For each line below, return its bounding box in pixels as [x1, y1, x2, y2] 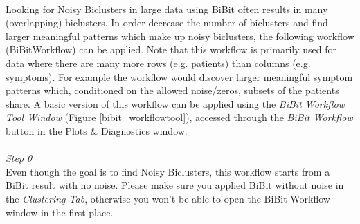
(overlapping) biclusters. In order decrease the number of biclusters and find [6, 15, 328, 30]
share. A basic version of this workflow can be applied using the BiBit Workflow [6, 96, 345, 111]
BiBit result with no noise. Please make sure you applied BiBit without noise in [6, 178, 344, 192]
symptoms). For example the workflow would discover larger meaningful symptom [6, 69, 353, 84]
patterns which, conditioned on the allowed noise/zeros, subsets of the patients [6, 83, 339, 97]
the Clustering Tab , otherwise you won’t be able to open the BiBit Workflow [6, 191, 330, 205]
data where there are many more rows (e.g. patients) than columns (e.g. [6, 55, 311, 70]
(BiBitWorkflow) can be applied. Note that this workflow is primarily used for [6, 42, 337, 57]
